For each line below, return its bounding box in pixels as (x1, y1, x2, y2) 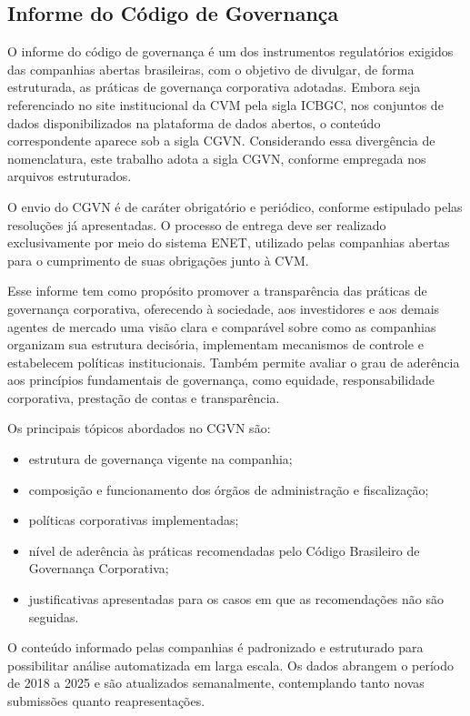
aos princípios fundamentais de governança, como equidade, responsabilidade (7, 370, 435, 389)
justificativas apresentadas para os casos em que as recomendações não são (28, 590, 444, 609)
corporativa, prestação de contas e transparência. (7, 388, 280, 407)
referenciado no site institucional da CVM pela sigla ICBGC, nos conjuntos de (7, 95, 444, 114)
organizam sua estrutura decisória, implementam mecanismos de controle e (7, 335, 424, 354)
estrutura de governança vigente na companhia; (28, 449, 293, 469)
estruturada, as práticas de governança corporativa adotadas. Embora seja (7, 77, 421, 96)
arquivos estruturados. (7, 166, 132, 186)
